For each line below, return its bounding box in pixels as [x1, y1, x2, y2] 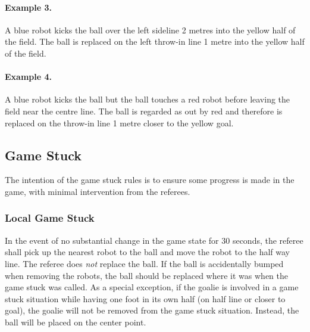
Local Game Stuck [5, 210, 95, 225]
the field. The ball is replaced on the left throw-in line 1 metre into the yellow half [5, 35, 305, 48]
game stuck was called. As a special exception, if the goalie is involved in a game [5, 281, 299, 293]
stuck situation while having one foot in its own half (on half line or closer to [5, 292, 286, 305]
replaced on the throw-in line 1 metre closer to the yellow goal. [5, 116, 234, 129]
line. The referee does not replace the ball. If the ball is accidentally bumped [5, 257, 284, 269]
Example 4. [5, 70, 52, 83]
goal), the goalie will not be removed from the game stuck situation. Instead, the [5, 304, 299, 317]
